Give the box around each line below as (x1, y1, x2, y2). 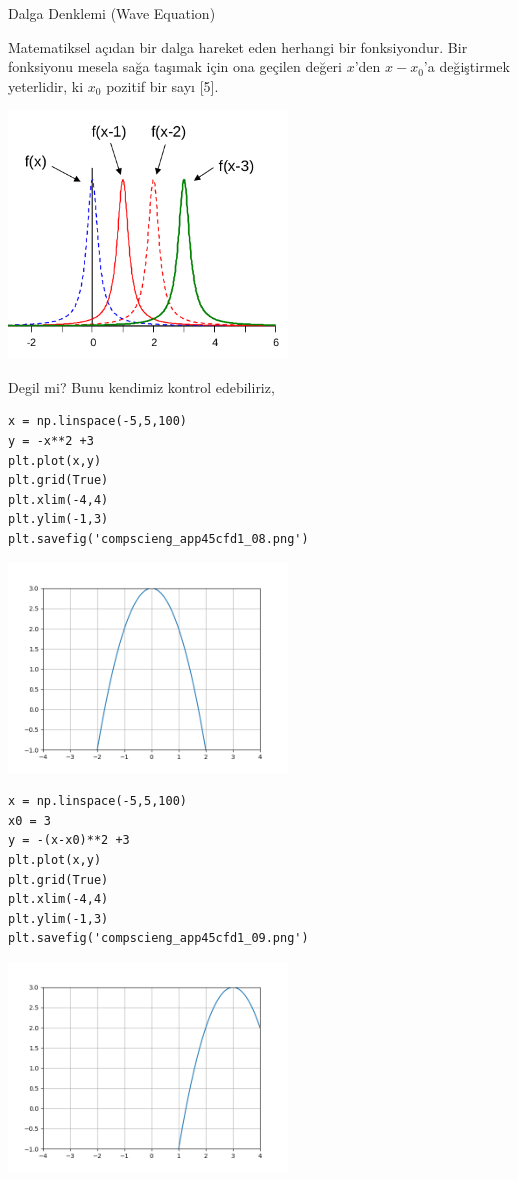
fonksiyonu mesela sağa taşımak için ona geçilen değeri (8, 56, 342, 77)
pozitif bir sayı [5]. (106, 75, 219, 96)
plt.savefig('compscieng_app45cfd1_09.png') (8, 931, 309, 946)
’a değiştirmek (423, 56, 510, 77)
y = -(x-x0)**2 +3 (8, 833, 130, 848)
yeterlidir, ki (8, 75, 84, 96)
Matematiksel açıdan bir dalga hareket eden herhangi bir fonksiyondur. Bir (8, 36, 468, 57)
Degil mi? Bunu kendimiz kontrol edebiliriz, (8, 376, 275, 397)
